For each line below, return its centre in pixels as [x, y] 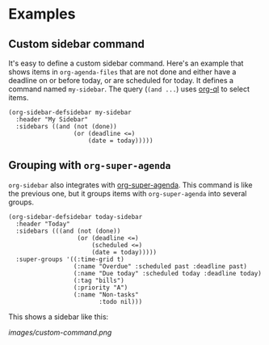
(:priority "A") [101, 288]
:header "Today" [43, 224]
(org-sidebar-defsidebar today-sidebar [76, 217]
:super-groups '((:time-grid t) [70, 259]
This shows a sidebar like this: [59, 317]
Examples [42, 14]
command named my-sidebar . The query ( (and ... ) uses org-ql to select [129, 89]
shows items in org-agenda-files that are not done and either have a [122, 72]
